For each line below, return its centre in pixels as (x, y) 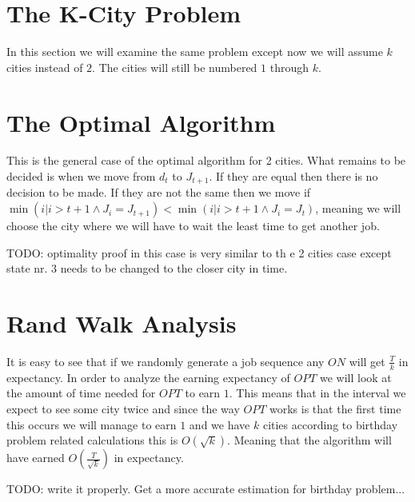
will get (367, 361)
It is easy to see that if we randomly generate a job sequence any (166, 361)
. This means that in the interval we (317, 393)
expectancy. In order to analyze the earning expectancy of (148, 377)
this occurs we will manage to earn (92, 424)
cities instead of (45, 67)
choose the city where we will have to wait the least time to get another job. (193, 226)
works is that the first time (335, 408)
